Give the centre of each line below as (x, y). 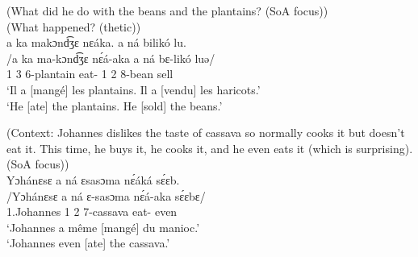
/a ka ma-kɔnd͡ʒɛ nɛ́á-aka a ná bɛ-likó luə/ (111, 58)
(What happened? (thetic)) (74, 26)
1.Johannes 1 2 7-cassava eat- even (92, 211)
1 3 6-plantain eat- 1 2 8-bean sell (90, 74)
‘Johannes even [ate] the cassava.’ (88, 243)
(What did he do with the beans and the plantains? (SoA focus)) (167, 10)
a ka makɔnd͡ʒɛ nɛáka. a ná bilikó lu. (96, 42)
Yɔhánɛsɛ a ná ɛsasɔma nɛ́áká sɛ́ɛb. (93, 179)
